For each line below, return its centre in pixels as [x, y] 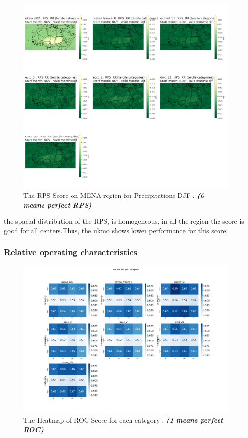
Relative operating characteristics [71, 252]
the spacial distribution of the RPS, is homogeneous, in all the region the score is [124, 221]
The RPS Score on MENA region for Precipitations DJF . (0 [114, 195]
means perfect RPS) [58, 204]
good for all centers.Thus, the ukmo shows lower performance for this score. [116, 230]
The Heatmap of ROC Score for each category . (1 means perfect [123, 420]
